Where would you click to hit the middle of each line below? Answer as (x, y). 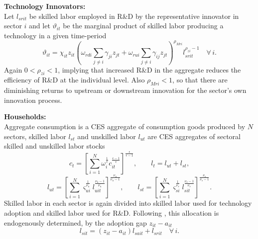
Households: (25, 117)
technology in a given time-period (55, 35)
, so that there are (200, 80)
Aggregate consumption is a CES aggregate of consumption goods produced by (125, 126)
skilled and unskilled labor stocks (55, 146)
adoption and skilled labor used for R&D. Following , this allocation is (112, 212)
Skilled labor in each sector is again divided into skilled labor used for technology (128, 203)
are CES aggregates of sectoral (194, 136)
